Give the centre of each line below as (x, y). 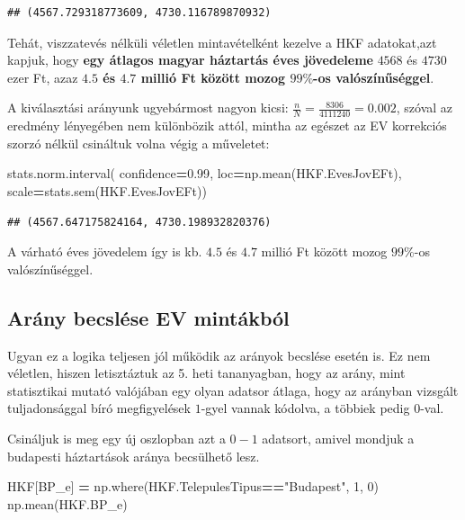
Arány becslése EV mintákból (148, 317)
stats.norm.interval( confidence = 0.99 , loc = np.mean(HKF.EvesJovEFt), (205, 173)
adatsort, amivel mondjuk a (338, 438)
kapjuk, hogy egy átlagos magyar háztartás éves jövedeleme (190, 60)
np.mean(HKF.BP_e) (67, 503)
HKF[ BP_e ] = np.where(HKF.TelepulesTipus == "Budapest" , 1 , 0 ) (193, 486)
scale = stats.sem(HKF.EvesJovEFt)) (107, 190)
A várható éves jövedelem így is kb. (105, 251)
